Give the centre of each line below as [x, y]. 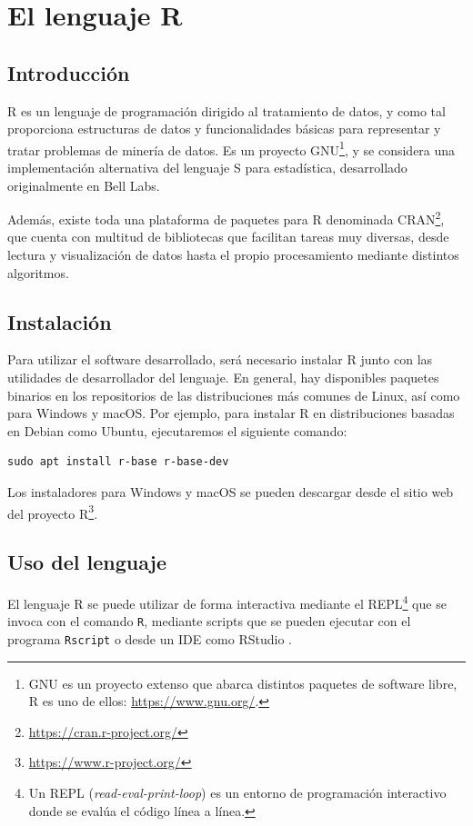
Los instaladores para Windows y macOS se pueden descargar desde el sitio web [231, 492]
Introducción [69, 72]
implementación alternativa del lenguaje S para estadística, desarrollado [207, 168]
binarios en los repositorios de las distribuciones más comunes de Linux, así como [234, 395]
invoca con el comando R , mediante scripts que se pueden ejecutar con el [209, 621]
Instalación [60, 321]
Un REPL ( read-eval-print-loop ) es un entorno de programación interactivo [237, 792]
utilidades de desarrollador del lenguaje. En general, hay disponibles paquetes [223, 378]
